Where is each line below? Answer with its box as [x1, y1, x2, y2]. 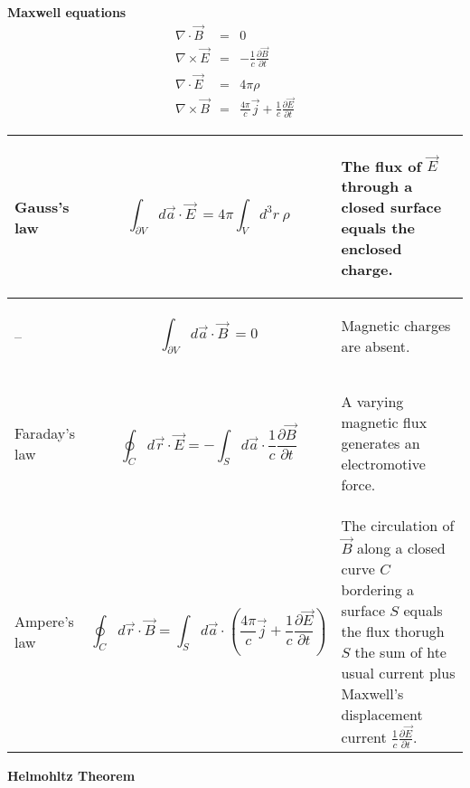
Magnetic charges [341, 315, 451, 337]
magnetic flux [341, 412, 428, 433]
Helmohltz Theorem [7, 766, 136, 785]
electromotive [341, 453, 426, 475]
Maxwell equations [7, 3, 127, 21]
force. [341, 474, 376, 496]
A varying [341, 391, 404, 413]
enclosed [341, 238, 402, 260]
